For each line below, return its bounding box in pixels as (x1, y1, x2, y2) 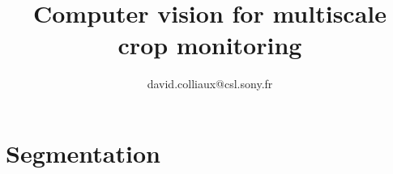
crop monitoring (117, 28, 302, 62)
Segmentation (6, 136, 160, 169)
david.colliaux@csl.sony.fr (147, 75, 273, 92)
